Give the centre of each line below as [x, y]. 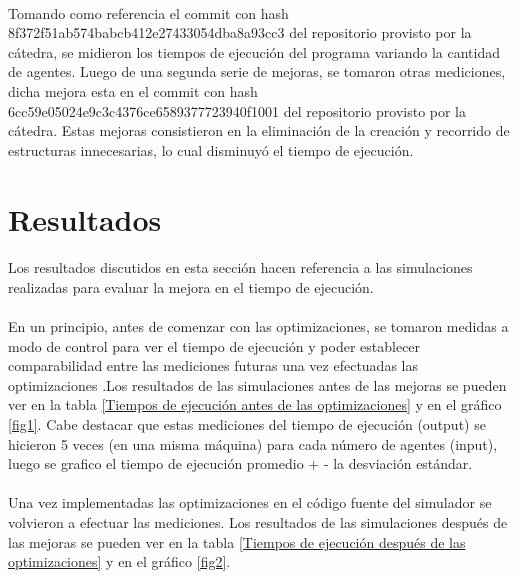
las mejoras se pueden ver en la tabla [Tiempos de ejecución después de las [237, 541]
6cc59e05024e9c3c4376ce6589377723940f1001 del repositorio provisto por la [237, 110]
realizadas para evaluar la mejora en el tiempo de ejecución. [191, 286]
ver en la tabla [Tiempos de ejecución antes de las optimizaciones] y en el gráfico [255, 404]
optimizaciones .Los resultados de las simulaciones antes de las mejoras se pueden [257, 384]
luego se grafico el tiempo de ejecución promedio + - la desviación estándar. [240, 463]
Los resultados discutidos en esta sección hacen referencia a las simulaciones [240, 267]
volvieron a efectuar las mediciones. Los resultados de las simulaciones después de [258, 522]
